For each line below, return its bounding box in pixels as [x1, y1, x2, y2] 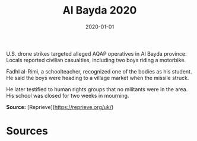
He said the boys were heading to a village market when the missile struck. [6, 74, 189, 81]
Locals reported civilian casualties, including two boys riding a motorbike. [6, 56, 186, 63]
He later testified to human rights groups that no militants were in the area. [6, 85, 188, 92]
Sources [6, 124, 49, 138]
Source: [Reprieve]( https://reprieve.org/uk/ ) [6, 103, 114, 110]
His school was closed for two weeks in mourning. [6, 92, 129, 99]
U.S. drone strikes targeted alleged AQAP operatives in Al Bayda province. [6, 50, 187, 57]
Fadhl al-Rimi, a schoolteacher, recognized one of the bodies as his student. [6, 68, 192, 75]
